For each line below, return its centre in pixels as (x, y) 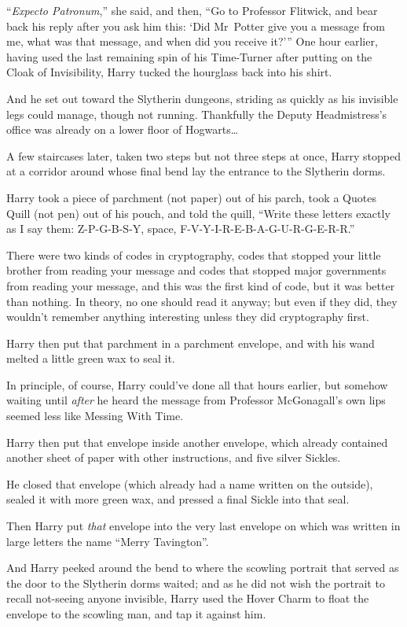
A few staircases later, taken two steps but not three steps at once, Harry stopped (204, 155)
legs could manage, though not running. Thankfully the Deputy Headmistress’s (197, 114)
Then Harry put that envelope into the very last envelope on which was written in (203, 526)
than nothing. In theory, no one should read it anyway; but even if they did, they (202, 301)
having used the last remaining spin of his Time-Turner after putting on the (189, 56)
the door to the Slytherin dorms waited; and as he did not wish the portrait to (196, 583)
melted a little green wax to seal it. (91, 358)
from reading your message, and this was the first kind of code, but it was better (201, 285)
